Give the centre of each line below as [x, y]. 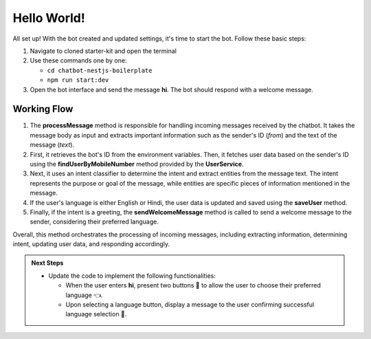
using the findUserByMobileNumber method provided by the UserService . [137, 164]
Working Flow [43, 109]
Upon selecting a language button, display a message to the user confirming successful [190, 305]
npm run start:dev [78, 80]
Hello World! [49, 18]
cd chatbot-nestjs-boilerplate [100, 70]
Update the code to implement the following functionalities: [132, 276]
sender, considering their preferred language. [94, 222]
